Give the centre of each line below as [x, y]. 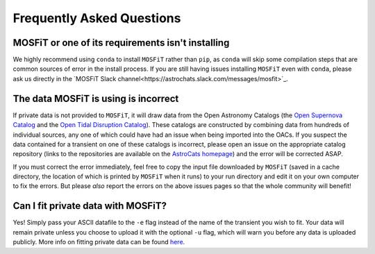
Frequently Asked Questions [97, 18]
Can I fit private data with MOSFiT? [90, 206]
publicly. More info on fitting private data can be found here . [99, 242]
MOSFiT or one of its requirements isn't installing [121, 43]
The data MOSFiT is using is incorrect [96, 98]
